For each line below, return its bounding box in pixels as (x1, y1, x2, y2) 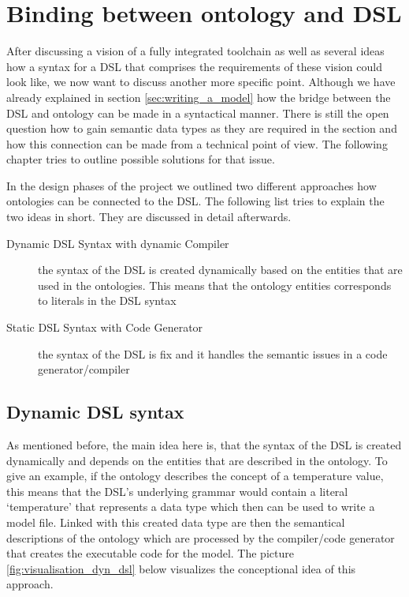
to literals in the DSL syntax (38, 292, 177, 309)
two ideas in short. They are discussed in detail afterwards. (6, 208, 292, 225)
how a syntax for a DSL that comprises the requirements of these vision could (6, 58, 382, 74)
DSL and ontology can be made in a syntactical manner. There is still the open (6, 104, 389, 121)
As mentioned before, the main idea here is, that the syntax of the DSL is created (6, 437, 402, 453)
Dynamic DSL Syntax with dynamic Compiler (6, 235, 229, 251)
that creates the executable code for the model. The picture (6, 545, 294, 561)
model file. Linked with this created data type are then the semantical (6, 513, 345, 530)
